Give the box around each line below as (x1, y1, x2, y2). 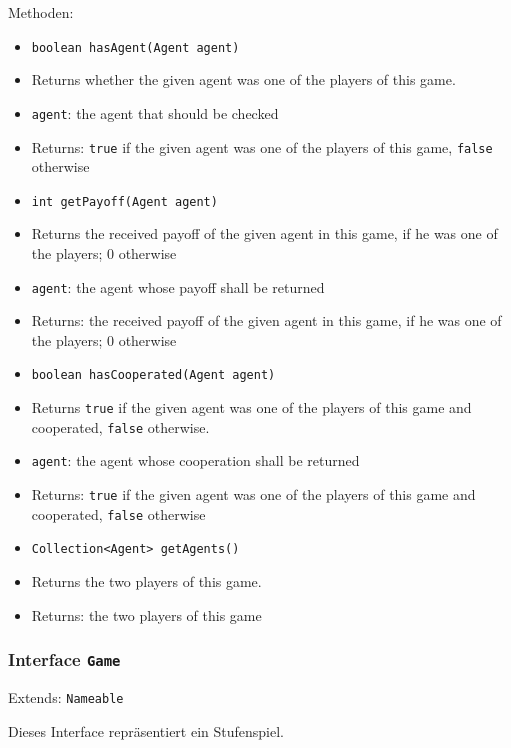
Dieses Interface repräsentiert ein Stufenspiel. (8, 720, 284, 741)
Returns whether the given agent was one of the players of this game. (31, 69, 456, 90)
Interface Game (8, 647, 121, 672)
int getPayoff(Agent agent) (31, 194, 218, 209)
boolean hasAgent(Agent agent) (31, 40, 240, 55)
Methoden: (8, 2, 74, 22)
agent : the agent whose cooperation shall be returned (31, 450, 360, 471)
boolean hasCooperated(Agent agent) (31, 368, 276, 383)
